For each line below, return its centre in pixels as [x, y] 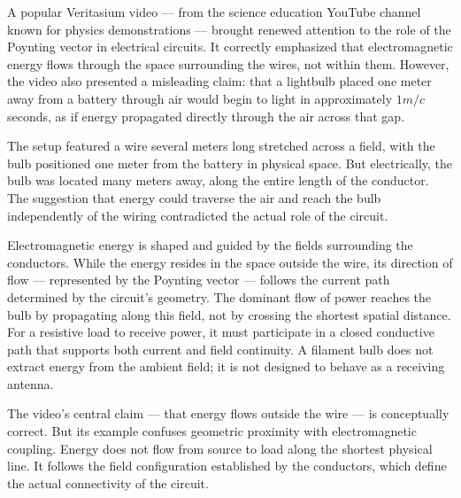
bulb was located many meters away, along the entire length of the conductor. [218, 180]
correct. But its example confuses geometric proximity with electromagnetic [212, 431]
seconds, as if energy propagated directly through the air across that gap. [206, 116]
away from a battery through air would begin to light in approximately [200, 98]
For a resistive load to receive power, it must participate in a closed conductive [221, 332]
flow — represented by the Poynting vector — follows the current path [199, 280]
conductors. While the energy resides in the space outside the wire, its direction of [230, 262]
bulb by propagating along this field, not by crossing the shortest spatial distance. [229, 314]
